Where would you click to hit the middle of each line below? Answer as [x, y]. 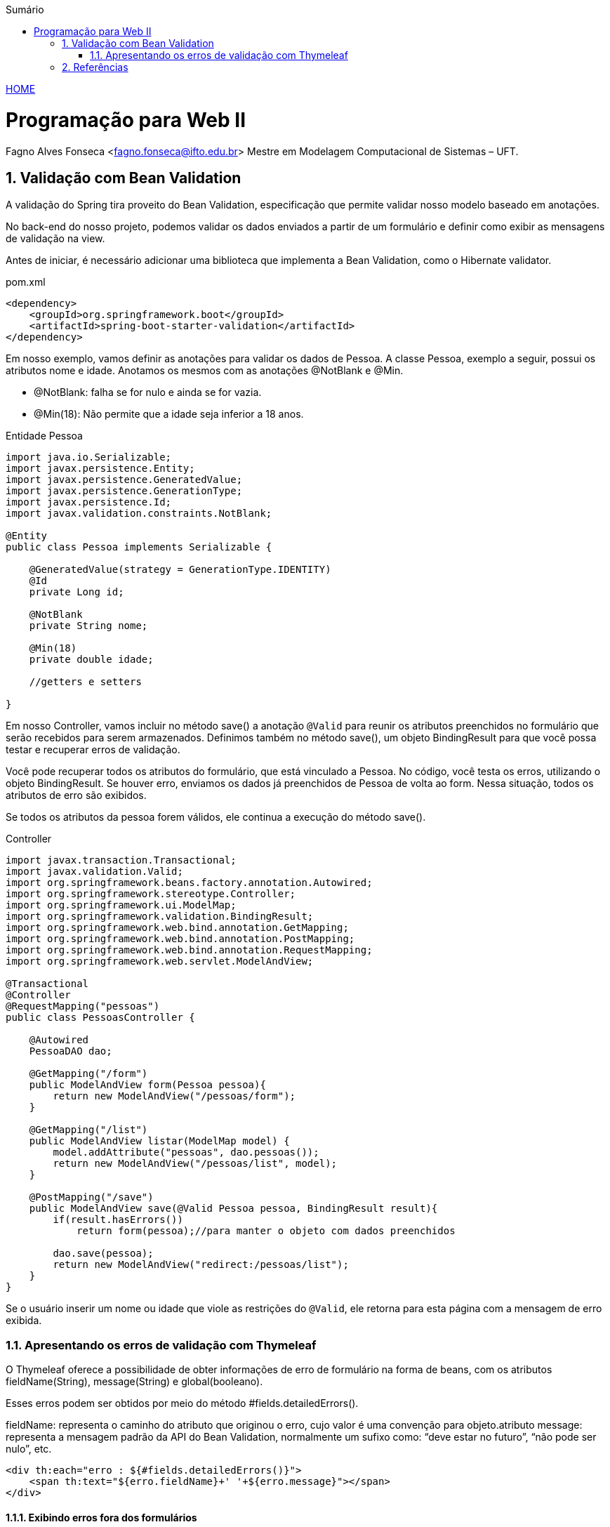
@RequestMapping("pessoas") [83, 1006]
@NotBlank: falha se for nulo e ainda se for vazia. [148, 392]
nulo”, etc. [29, 1449]
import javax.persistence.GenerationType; [124, 491]
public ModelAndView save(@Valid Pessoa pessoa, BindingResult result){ [233, 1209]
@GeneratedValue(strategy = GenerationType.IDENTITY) [180, 570]
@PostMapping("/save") [91, 1197]
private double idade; [91, 660]
